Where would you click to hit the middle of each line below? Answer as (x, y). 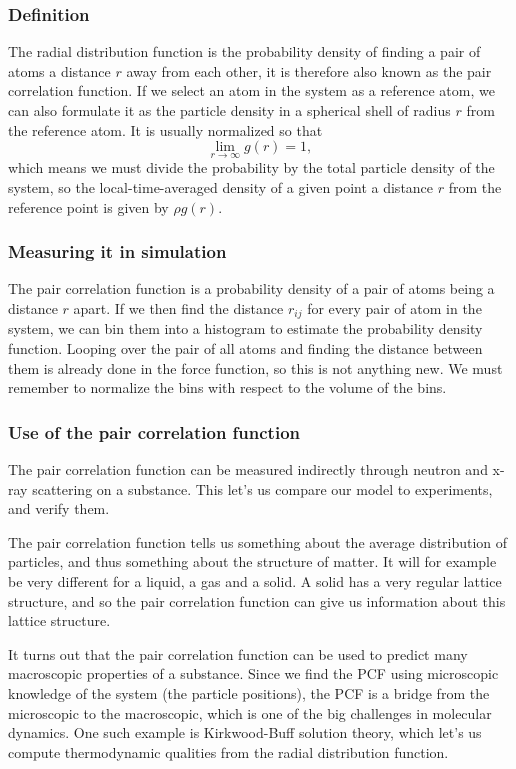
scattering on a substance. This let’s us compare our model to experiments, (262, 488)
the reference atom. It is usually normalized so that (165, 129)
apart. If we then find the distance (178, 308)
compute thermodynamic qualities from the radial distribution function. (228, 751)
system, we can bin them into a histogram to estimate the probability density (245, 328)
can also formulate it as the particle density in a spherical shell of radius (229, 110)
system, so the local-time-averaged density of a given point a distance (221, 187)
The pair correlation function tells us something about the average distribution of (258, 541)
